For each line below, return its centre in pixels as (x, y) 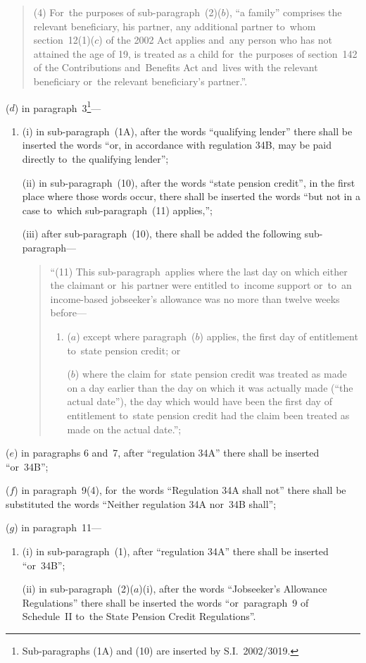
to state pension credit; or (124, 350)
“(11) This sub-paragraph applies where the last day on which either (199, 271)
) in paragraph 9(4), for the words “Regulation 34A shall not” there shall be (180, 490)
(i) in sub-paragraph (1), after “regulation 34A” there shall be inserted (175, 551)
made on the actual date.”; (124, 429)
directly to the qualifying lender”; (95, 159)
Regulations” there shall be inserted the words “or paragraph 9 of (165, 602)
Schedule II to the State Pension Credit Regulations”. (139, 616)
